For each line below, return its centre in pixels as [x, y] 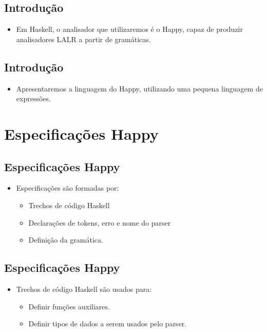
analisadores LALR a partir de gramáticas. [83, 39]
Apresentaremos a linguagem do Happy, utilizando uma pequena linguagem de [139, 88]
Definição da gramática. [66, 240]
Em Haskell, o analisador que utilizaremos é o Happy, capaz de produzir [129, 29]
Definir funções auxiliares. [69, 306]
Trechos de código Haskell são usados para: [84, 289]
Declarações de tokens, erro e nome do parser [100, 222]
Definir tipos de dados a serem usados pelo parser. [108, 324]
